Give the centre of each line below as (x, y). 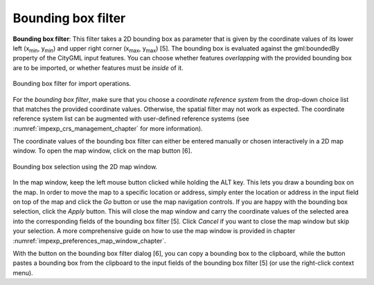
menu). (23, 273)
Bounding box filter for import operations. (72, 84)
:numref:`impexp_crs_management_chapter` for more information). (108, 128)
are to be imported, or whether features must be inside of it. (98, 68)
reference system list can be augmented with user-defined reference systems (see (131, 119)
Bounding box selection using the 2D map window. (85, 166)
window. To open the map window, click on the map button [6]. (103, 151)
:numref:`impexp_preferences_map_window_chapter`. (89, 241)
